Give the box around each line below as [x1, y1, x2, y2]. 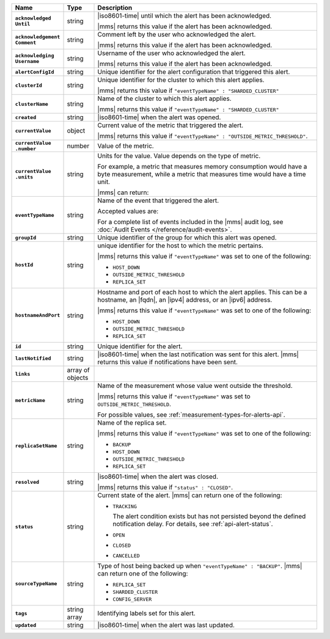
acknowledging [15, 53, 54, 59]
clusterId [15, 82, 43, 89]
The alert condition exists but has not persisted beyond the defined [112, 512, 306, 520]
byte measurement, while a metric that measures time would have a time [97, 170, 306, 178]
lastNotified [15, 355, 51, 362]
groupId [15, 234, 37, 241]
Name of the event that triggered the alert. [97, 196, 219, 205]
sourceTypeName [15, 580, 57, 586]
